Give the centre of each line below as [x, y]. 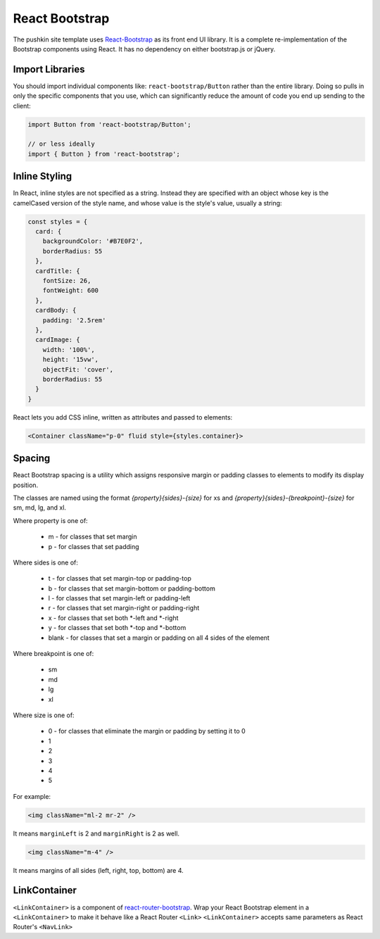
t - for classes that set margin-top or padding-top [120, 579]
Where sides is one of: [46, 562]
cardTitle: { [58, 271]
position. [26, 485]
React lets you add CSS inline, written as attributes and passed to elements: [123, 417]
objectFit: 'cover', [78, 369]
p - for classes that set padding [94, 546]
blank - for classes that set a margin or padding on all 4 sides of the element [159, 638]
